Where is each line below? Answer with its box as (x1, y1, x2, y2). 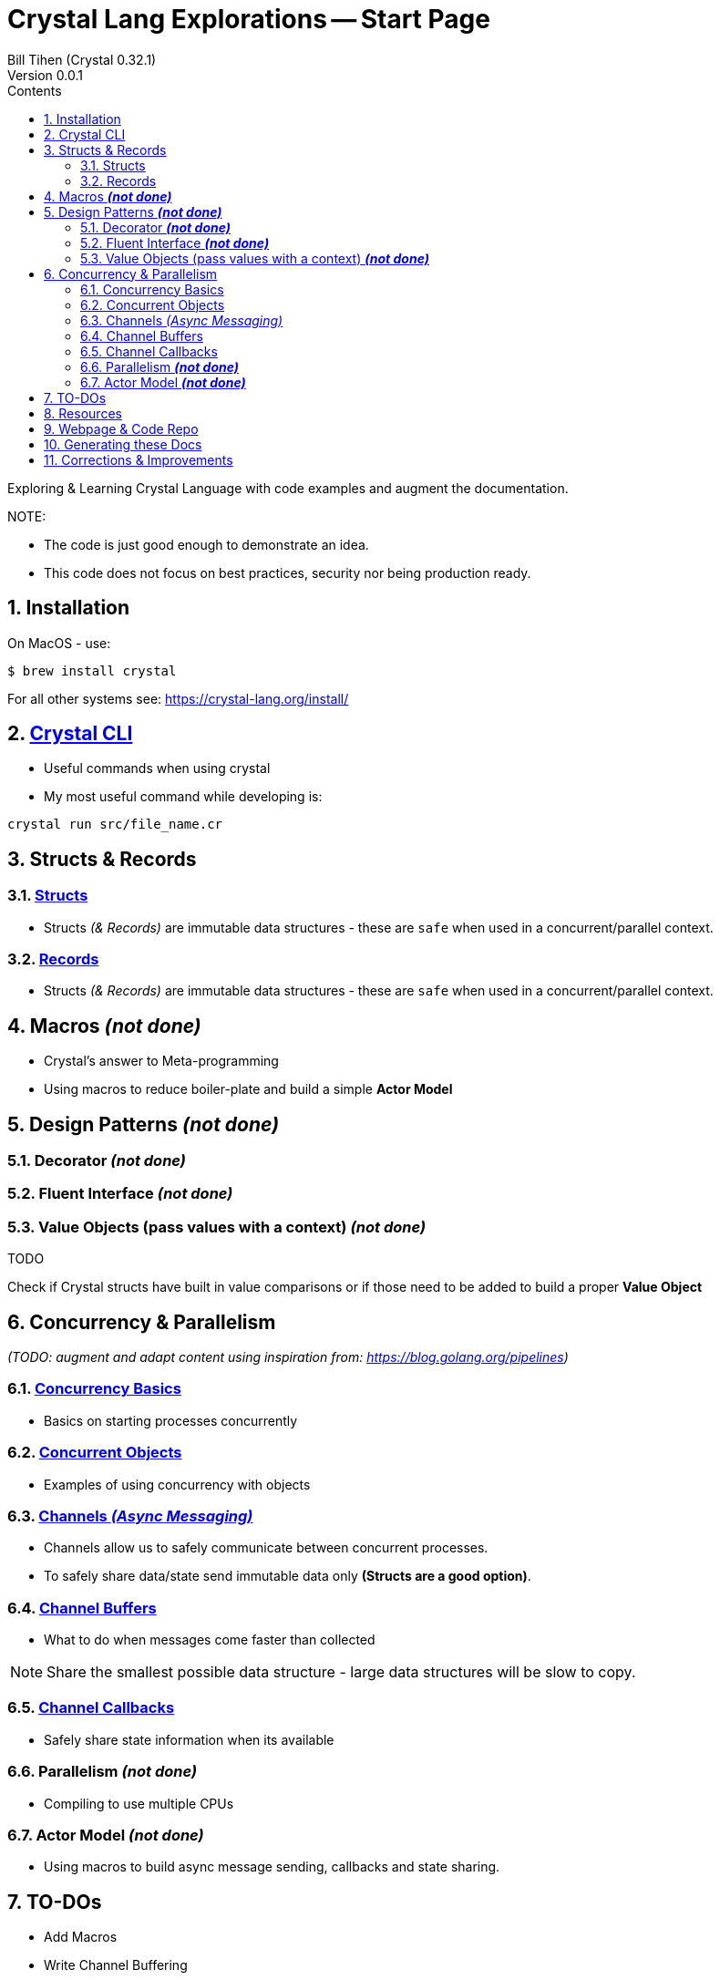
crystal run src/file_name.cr (7, 817, 223, 832)
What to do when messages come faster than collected (44, 1632, 375, 1648)
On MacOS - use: (7, 634, 111, 651)
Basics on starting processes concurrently (44, 1412, 298, 1428)
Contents (7, 82, 62, 98)
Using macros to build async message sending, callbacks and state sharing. (44, 1859, 500, 1875)
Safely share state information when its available (44, 1731, 334, 1748)
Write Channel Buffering (44, 1957, 188, 1974)
